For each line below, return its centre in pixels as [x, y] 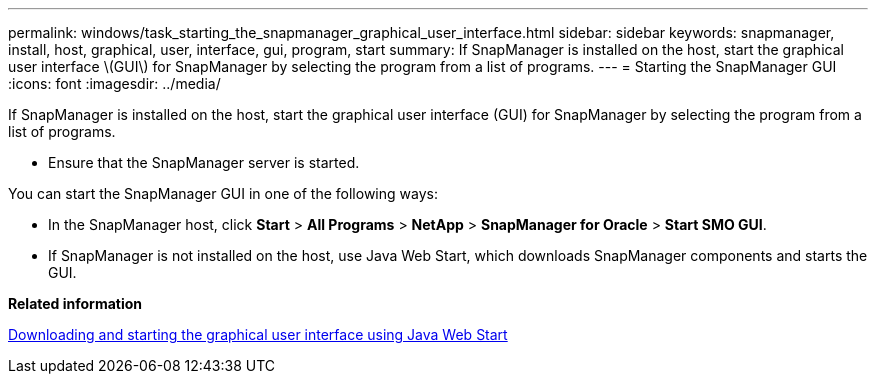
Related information [75, 303]
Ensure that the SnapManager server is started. [204, 162]
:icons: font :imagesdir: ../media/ [114, 83]
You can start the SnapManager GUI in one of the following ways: [223, 193]
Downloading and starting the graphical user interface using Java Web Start [258, 334]
